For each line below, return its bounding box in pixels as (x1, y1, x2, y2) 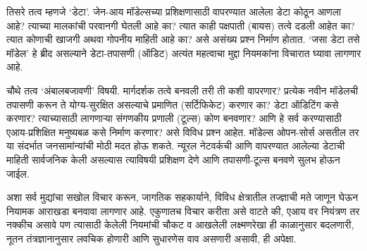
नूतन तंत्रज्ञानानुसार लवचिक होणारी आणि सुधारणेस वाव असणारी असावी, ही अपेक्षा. (6, 231, 297, 245)
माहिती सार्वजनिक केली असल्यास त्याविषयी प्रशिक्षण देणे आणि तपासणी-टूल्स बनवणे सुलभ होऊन (6, 152, 340, 166)
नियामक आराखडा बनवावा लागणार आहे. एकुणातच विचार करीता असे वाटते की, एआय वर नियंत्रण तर (6, 203, 360, 218)
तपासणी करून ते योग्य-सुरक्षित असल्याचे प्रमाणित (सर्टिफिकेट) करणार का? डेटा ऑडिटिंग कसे (6, 97, 339, 111)
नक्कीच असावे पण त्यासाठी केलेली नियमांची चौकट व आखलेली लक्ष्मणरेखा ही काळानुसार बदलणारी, (6, 217, 354, 232)
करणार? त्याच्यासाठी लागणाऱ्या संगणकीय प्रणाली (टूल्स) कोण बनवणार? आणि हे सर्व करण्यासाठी (6, 111, 342, 125)
